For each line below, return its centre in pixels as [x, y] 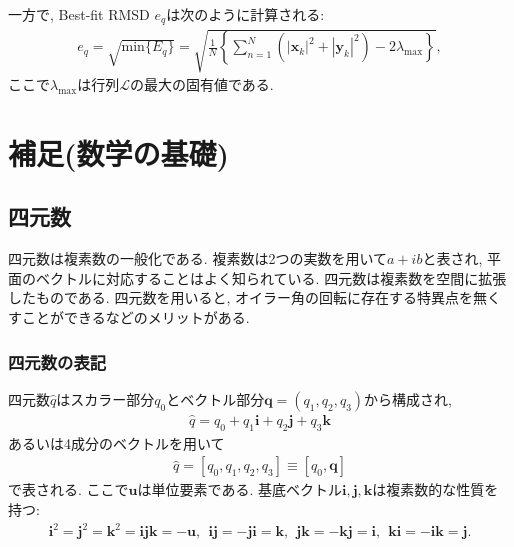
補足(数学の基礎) [119, 152]
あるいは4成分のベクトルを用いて [116, 442]
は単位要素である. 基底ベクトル [239, 489]
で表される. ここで [68, 489]
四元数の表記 [57, 361]
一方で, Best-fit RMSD [79, 14]
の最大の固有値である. [202, 84]
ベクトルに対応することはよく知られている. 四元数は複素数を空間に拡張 [271, 277]
